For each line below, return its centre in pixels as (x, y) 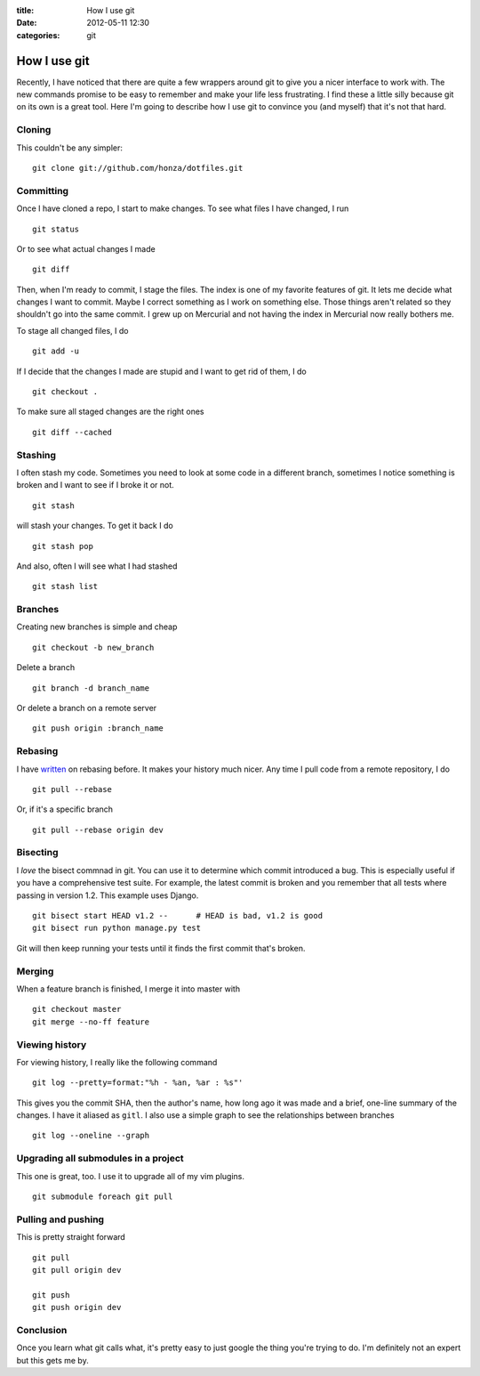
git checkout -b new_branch (93, 647)
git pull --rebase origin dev (98, 830)
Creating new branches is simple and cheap (97, 627)
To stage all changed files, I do (72, 330)
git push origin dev (77, 1307)
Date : (27, 23)
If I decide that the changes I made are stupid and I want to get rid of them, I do (161, 371)
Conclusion (42, 1330)
